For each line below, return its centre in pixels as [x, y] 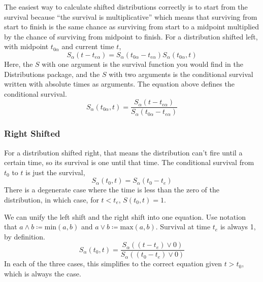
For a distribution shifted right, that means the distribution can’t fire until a [123, 152]
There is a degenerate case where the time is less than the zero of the [112, 190]
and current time [88, 46]
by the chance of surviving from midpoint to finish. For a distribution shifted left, [131, 36]
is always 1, [238, 227]
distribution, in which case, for [52, 199]
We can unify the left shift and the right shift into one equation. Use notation [125, 216]
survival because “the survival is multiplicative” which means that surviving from [131, 16]
